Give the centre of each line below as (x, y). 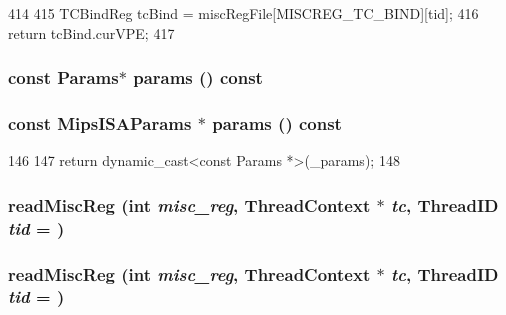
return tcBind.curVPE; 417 (91, 32)
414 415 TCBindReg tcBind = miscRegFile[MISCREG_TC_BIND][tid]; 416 (243, 13)
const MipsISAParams (100, 122)
